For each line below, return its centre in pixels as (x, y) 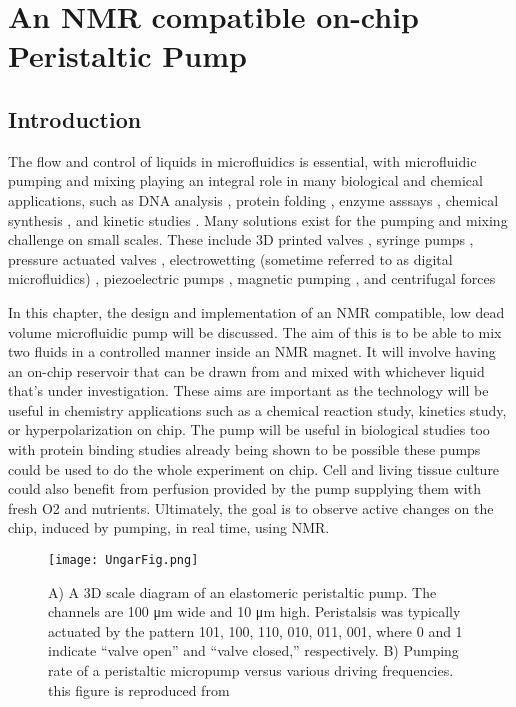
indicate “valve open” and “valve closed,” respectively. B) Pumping (253, 650)
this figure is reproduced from (139, 689)
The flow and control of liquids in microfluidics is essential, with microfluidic (242, 160)
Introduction (75, 118)
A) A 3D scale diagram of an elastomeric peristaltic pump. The (242, 591)
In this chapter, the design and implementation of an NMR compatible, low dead (256, 311)
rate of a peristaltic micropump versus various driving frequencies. (251, 670)
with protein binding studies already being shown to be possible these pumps (244, 449)
